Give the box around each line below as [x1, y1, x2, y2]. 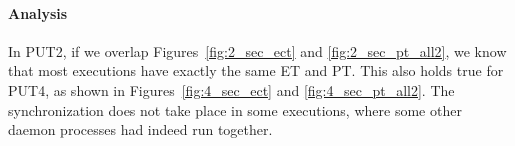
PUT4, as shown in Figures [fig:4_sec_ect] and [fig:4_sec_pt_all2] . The [8, 79, 455, 100]
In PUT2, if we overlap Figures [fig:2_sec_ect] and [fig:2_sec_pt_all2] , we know [8, 40, 507, 61]
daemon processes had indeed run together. [8, 119, 273, 140]
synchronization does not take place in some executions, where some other [8, 99, 462, 120]
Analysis [8, 2, 68, 23]
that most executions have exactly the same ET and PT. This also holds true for [8, 60, 504, 81]
